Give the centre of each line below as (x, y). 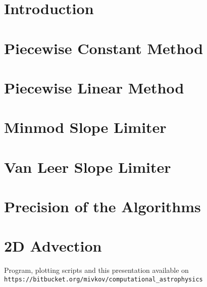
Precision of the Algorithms (102, 206)
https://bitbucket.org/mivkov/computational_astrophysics (103, 279)
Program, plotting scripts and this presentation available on (96, 270)
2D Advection (53, 246)
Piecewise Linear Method (94, 87)
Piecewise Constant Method (104, 48)
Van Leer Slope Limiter (88, 166)
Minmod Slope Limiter (85, 127)
